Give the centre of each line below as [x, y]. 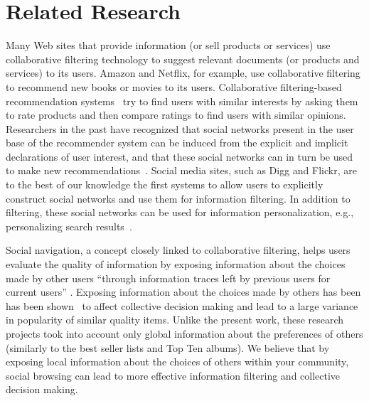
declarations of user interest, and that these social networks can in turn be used [179, 156]
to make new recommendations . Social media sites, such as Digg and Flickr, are [181, 170]
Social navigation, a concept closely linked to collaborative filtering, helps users [178, 250]
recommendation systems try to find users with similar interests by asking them [182, 101]
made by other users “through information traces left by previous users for [168, 278]
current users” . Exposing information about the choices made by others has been [183, 292]
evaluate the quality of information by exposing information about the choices [176, 264]
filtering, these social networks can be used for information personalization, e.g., [180, 212]
